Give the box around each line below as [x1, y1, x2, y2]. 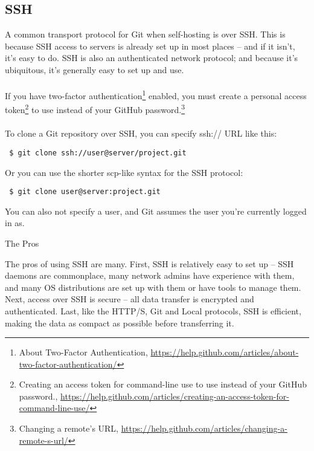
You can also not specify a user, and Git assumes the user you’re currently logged [5, 204, 307, 217]
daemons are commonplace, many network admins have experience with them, [5, 269, 295, 282]
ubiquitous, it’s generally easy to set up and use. [5, 63, 184, 76]
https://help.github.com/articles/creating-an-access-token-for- [60, 389, 289, 402]
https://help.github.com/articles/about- [150, 346, 299, 359]
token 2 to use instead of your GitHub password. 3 [5, 102, 185, 116]
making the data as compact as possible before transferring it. [5, 316, 234, 329]
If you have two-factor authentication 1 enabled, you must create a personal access [5, 88, 307, 102]
